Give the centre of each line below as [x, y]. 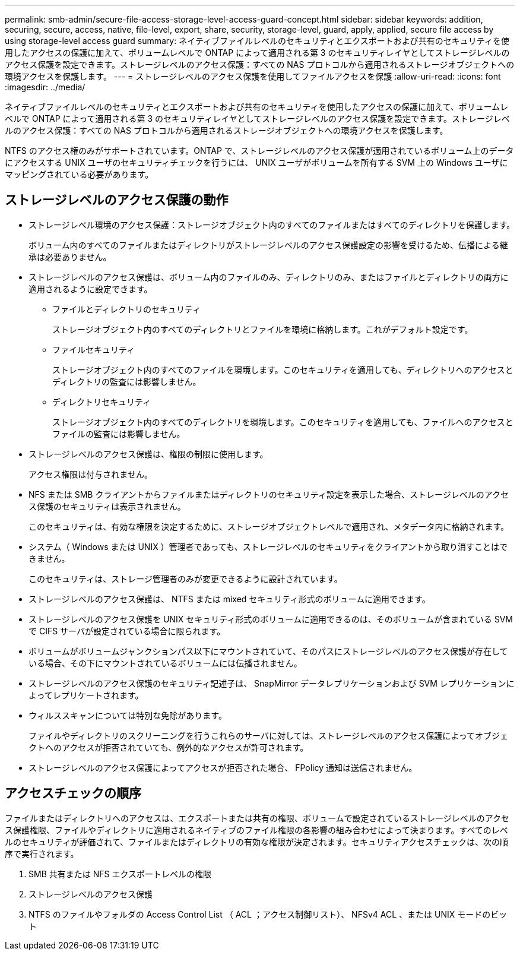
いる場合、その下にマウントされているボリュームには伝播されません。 [165, 663]
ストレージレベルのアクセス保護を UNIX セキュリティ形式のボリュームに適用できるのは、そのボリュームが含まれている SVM [271, 619]
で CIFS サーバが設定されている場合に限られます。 [127, 631]
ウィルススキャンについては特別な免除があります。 [128, 715]
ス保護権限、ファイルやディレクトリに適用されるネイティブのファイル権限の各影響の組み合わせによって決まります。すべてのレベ [256, 830]
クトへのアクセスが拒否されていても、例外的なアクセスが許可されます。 [169, 747]
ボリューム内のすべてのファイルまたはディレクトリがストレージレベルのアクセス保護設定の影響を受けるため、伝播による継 [268, 245]
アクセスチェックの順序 [73, 793]
